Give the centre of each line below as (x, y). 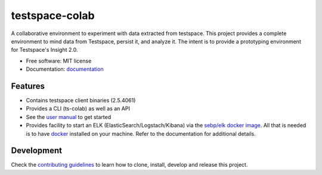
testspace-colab (53, 15)
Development (37, 151)
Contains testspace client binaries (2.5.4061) (81, 101)
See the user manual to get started (69, 117)
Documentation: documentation (65, 69)
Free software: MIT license (59, 61)
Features (28, 86)
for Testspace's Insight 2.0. (44, 50)
